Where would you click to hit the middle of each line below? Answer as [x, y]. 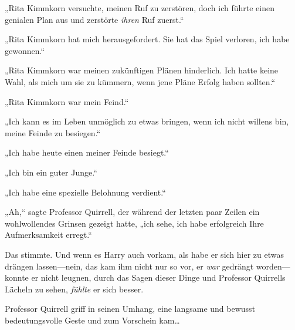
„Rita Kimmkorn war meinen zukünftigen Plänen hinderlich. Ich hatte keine [142, 70]
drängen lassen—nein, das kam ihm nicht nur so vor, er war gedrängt [129, 266]
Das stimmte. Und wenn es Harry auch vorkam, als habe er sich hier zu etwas [144, 254]
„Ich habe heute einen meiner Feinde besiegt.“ [87, 152]
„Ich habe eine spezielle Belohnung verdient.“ [85, 192]
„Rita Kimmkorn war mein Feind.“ [67, 101]
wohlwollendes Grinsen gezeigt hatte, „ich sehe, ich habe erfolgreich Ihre [134, 223]
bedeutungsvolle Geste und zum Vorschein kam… [92, 320]
